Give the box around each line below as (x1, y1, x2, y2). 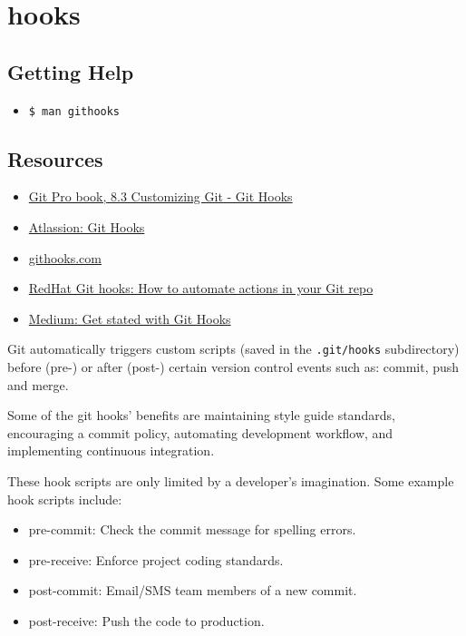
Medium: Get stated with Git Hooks (28, 308, 231, 328)
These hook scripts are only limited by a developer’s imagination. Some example (7, 472, 454, 491)
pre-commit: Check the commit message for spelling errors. (28, 520, 356, 539)
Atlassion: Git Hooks (28, 218, 145, 237)
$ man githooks (28, 104, 121, 118)
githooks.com (28, 248, 102, 267)
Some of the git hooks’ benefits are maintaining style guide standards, (7, 406, 395, 425)
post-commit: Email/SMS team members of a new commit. (28, 581, 357, 600)
